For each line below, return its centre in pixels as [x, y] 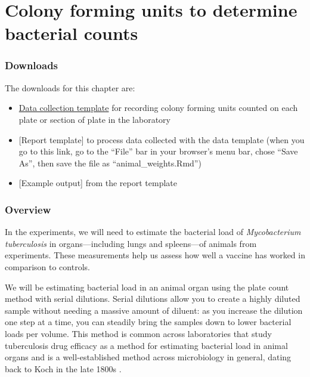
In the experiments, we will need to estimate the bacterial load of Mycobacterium [153, 232]
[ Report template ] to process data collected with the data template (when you [162, 139]
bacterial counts [72, 33]
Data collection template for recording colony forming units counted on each [158, 108]
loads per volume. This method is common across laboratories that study [138, 333]
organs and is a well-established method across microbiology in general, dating [148, 357]
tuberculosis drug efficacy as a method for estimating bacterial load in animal [146, 345]
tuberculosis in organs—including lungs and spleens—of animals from [131, 243]
